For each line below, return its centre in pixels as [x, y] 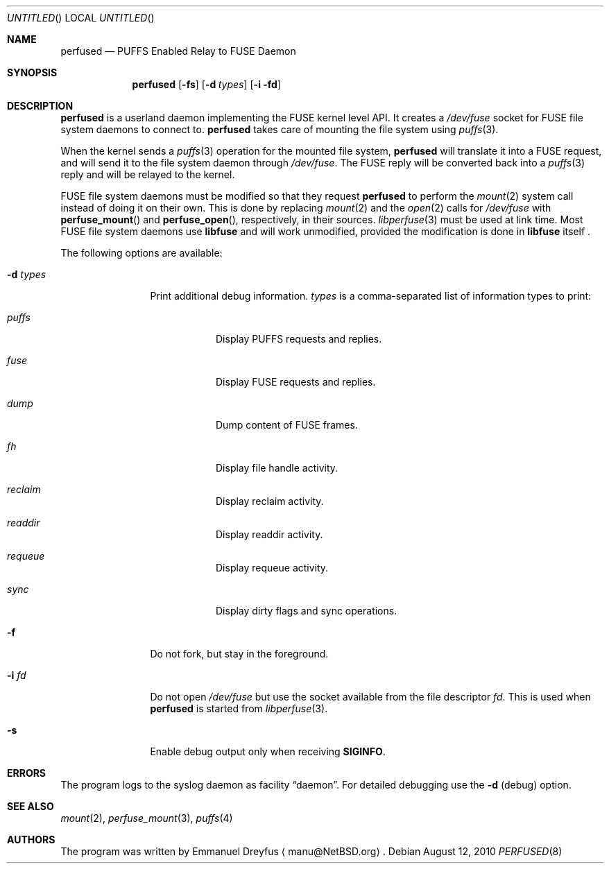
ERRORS [27, 773]
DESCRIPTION [40, 106]
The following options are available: [141, 253]
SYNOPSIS [32, 72]
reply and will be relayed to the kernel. [148, 174]
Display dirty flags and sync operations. [307, 611]
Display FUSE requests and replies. [296, 382]
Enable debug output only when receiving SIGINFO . [268, 751]
